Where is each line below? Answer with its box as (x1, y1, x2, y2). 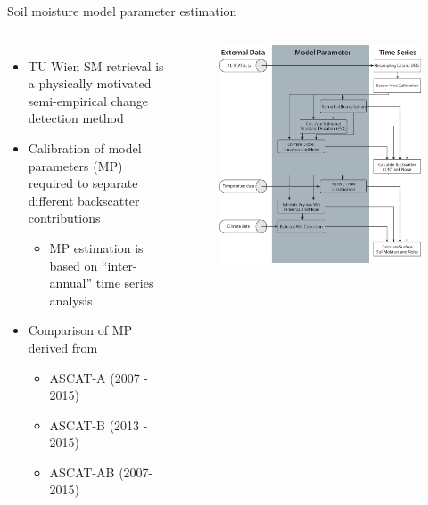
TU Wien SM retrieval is (28, 56, 164, 75)
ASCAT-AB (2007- (49, 462, 153, 481)
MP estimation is (49, 238, 144, 257)
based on (49, 256, 98, 274)
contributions (28, 208, 101, 227)
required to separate (28, 174, 138, 192)
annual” (49, 273, 93, 292)
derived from (28, 338, 98, 356)
